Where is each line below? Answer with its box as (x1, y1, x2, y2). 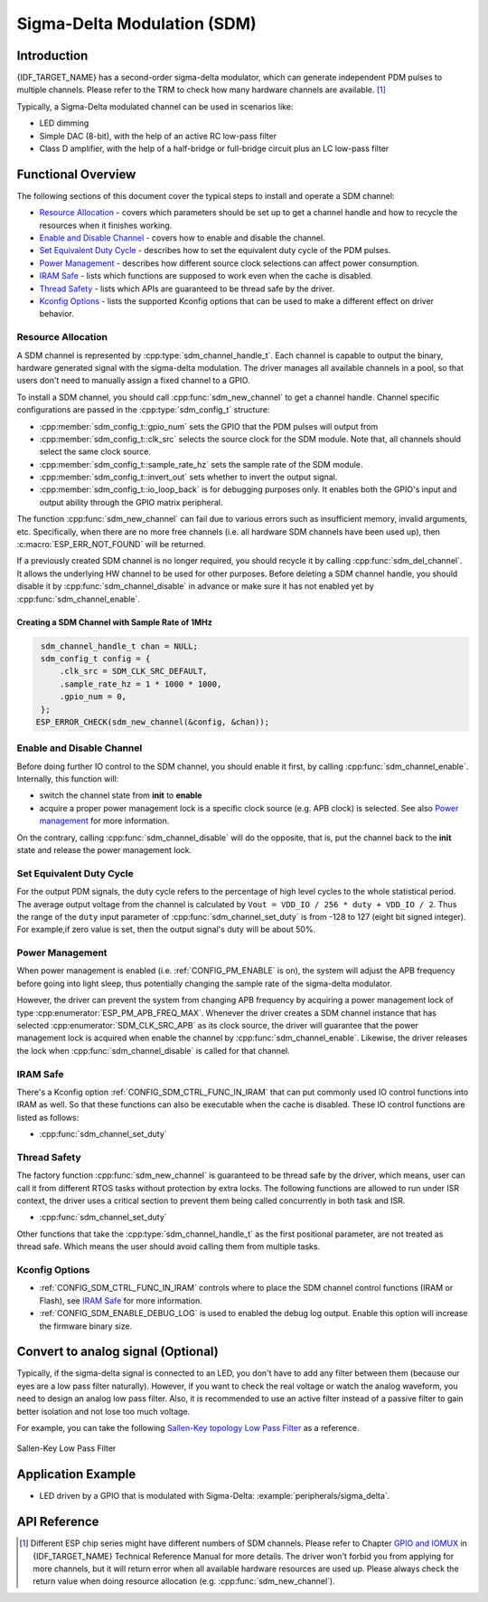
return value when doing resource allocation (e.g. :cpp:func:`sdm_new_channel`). (33, 1576, 335, 1587)
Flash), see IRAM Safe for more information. (39, 1294, 202, 1306)
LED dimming (39, 118, 89, 128)
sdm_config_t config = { (41, 653, 151, 664)
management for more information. (39, 815, 170, 827)
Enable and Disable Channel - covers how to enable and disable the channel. (39, 232, 325, 243)
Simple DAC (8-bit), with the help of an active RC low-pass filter (39, 130, 277, 141)
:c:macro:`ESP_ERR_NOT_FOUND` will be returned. (16, 539, 206, 550)
